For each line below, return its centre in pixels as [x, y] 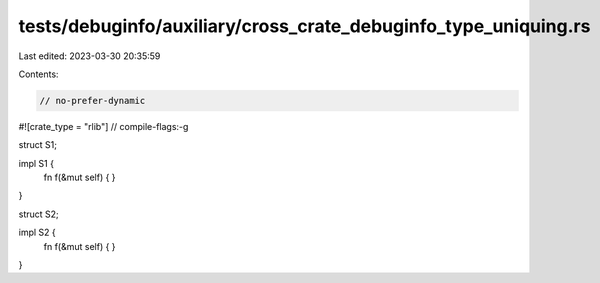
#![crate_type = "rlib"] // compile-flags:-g [103, 126]
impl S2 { [37, 232]
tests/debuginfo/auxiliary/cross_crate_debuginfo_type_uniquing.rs [304, 26]
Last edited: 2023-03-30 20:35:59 [89, 56]
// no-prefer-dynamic [92, 100]
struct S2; [38, 214]
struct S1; [37, 145]
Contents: [38, 74]
